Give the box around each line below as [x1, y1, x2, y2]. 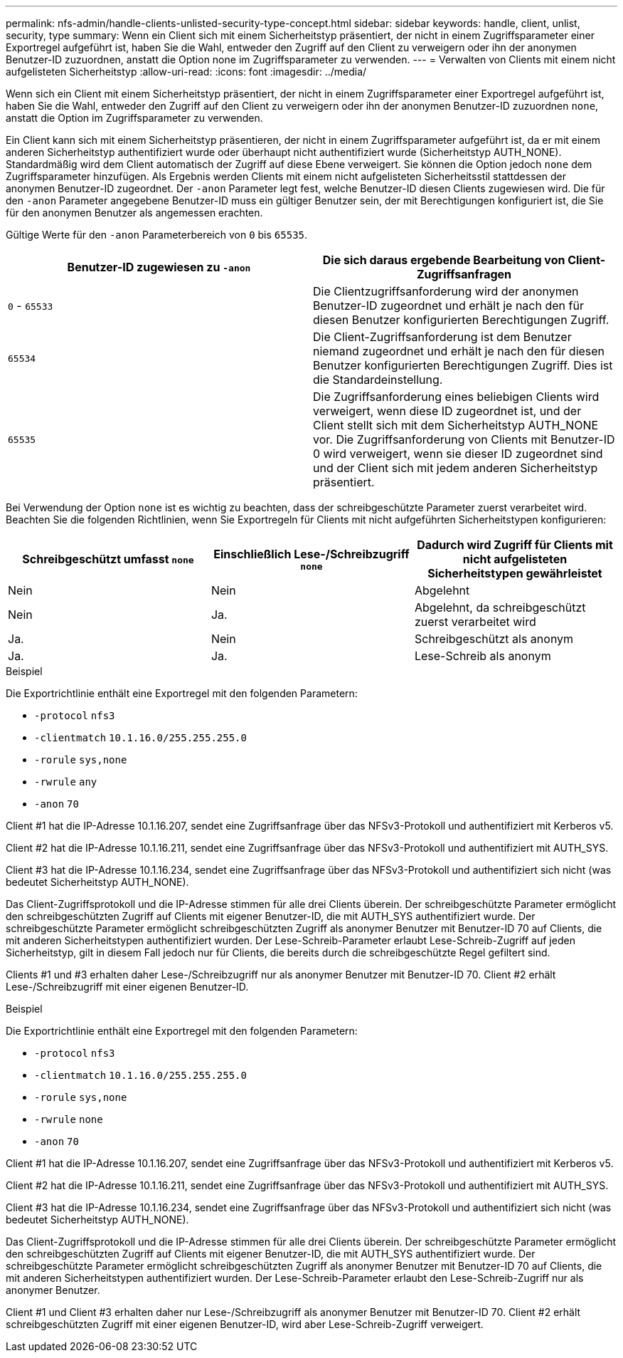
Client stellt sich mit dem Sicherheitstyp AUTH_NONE [313, 418, 599, 432]
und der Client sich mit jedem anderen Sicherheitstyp [313, 461, 598, 475]
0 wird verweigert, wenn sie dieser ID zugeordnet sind [313, 446, 603, 461]
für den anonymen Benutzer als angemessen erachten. [6, 207, 263, 219]
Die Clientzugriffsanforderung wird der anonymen [313, 284, 579, 298]
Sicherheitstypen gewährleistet [427, 566, 602, 580]
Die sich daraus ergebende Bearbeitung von [322, 253, 565, 267]
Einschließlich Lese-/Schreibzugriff [213, 546, 410, 561]
